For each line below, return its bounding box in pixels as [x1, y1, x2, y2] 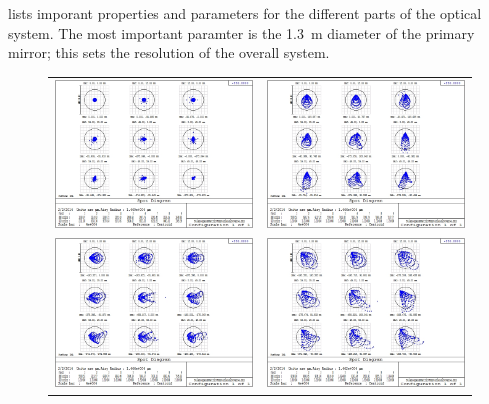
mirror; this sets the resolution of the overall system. [8, 42, 330, 63]
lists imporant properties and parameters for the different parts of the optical [8, 3, 482, 23]
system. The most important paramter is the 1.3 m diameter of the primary [8, 22, 475, 43]
